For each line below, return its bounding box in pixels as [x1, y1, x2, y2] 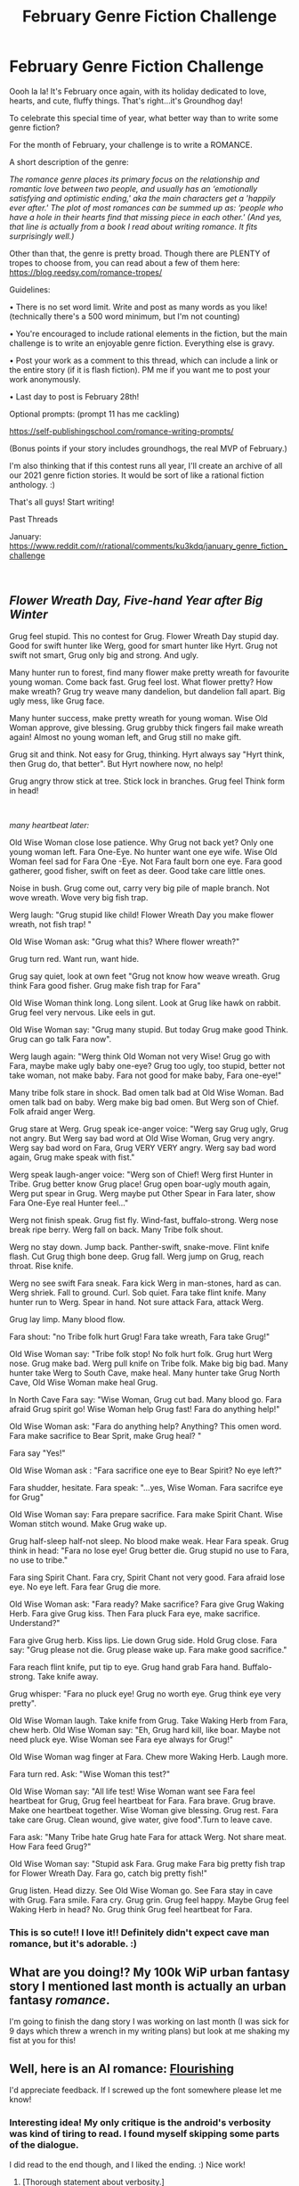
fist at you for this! [9, 2035, 77, 2046]
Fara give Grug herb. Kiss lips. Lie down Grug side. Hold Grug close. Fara [9, 1634, 278, 1646]
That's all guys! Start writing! [9, 497, 115, 507]
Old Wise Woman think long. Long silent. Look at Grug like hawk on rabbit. [9, 997, 281, 1008]
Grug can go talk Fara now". [9, 1033, 112, 1044]
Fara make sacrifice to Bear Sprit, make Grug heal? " [9, 1430, 202, 1441]
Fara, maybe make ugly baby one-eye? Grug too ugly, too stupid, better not [9, 1060, 286, 1071]
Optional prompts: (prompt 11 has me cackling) [9, 408, 180, 419]
